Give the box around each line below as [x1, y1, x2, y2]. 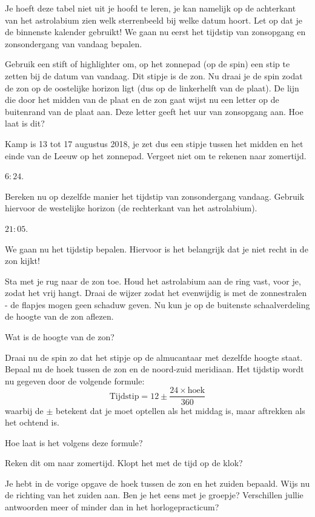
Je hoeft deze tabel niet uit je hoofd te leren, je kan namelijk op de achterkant [5, 2, 296, 14]
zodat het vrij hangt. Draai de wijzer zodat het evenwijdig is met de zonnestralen [5, 286, 307, 299]
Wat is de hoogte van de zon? [5, 331, 114, 343]
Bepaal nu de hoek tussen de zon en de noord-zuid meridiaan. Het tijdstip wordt [5, 363, 304, 375]
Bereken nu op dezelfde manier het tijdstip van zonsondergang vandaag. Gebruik [5, 189, 305, 202]
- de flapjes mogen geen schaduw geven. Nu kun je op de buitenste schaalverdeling [5, 298, 310, 311]
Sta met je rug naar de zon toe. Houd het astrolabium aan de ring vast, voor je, [5, 274, 301, 287]
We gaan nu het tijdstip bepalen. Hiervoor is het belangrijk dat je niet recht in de [5, 242, 308, 255]
